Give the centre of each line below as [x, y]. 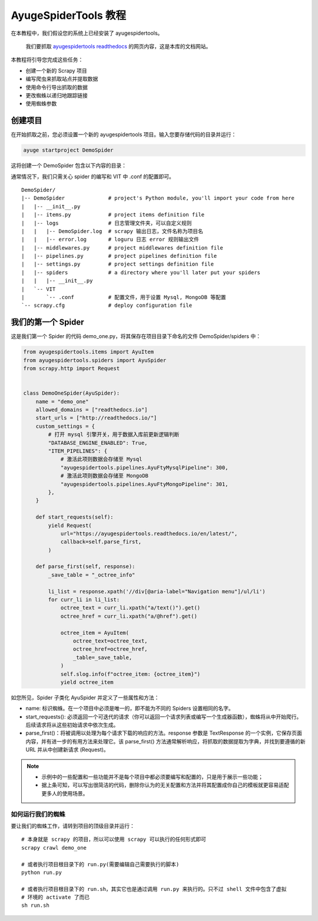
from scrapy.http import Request [72, 368]
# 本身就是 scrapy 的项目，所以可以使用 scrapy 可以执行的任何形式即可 [114, 840]
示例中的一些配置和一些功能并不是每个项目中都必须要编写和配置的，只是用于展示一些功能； [152, 777]
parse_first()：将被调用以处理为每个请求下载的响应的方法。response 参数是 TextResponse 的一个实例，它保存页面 [164, 733]
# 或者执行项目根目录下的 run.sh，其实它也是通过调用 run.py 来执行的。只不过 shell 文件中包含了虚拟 [154, 889]
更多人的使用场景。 [65, 793]
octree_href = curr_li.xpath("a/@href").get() [129, 616]
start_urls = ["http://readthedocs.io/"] [96, 418]
